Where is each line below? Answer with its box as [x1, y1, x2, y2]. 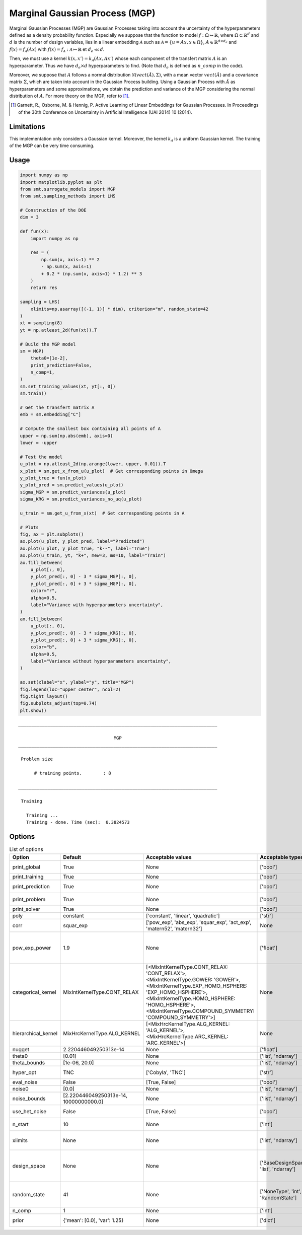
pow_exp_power [12, 944, 51, 951]
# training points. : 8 [34, 770, 112, 776]
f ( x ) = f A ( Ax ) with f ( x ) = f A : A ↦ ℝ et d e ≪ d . [9, 46, 105, 53]
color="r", [30, 588, 57, 594]
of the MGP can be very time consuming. [9, 142, 95, 149]
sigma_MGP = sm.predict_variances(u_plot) [20, 489, 126, 495]
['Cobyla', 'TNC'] [146, 1069, 186, 1076]
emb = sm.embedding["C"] [20, 412, 82, 417]
